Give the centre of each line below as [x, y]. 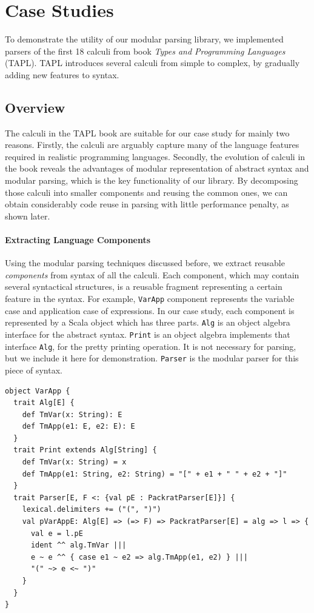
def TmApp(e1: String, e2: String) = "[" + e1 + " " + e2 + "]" [155, 474]
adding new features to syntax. [62, 74]
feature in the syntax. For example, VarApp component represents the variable [150, 299]
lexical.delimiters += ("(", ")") [92, 510]
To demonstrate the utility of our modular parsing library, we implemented [144, 39]
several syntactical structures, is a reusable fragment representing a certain [144, 286]
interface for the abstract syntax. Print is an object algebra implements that [148, 334]
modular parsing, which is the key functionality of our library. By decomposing [152, 180]
